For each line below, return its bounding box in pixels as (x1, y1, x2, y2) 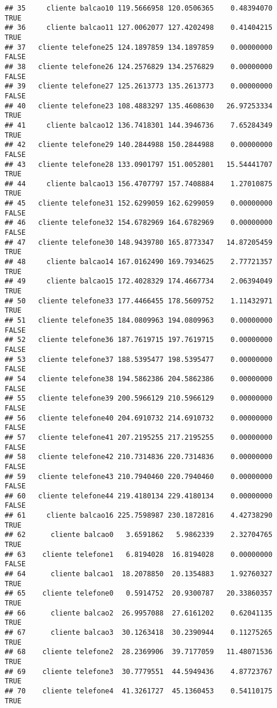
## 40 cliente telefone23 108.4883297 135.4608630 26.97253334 (5, 101, 273, 110)
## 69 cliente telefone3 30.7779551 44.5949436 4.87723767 (5, 667, 273, 676)
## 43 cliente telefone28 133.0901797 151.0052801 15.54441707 (5, 160, 273, 169)
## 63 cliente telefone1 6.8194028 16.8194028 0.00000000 (5, 550, 273, 559)
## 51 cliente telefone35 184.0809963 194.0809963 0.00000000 (5, 316, 273, 324)
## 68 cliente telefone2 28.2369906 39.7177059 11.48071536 (5, 648, 273, 656)
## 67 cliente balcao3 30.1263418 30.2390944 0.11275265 (5, 628, 273, 637)
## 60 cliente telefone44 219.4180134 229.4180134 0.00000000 (5, 491, 273, 500)
